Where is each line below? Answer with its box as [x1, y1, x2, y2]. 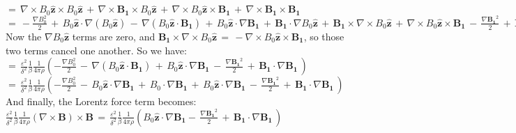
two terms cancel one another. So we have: [6, 42, 187, 57]
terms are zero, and [72, 29, 155, 43]
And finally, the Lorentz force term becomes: [6, 94, 197, 109]
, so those [303, 29, 344, 43]
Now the [6, 29, 42, 43]
